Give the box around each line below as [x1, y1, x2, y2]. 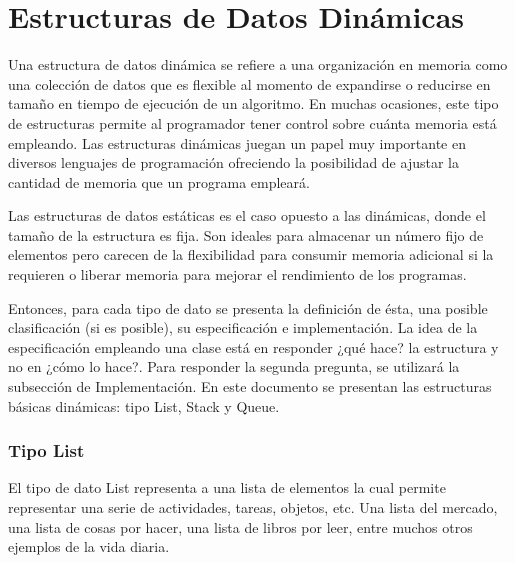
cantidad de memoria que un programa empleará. [8, 171, 310, 192]
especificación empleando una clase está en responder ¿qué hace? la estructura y [8, 336, 499, 357]
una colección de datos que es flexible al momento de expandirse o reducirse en [8, 73, 491, 94]
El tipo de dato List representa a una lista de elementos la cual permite [8, 477, 446, 498]
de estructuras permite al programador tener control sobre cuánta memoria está [8, 112, 497, 133]
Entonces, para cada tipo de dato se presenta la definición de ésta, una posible [8, 297, 488, 318]
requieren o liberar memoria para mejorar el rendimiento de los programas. [8, 264, 467, 285]
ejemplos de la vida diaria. [8, 536, 170, 557]
